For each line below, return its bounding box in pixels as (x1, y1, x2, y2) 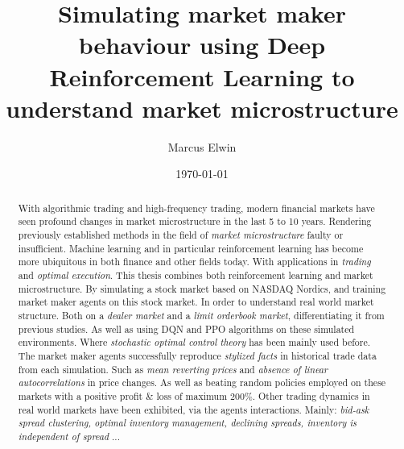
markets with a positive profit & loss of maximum (18, 389, 228, 402)
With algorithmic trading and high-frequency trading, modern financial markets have (18, 201, 375, 214)
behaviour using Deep (78, 28, 326, 61)
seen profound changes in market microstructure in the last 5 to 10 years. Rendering (18, 214, 372, 228)
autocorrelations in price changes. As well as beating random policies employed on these (18, 376, 386, 389)
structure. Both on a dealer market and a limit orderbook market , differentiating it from (18, 308, 385, 322)
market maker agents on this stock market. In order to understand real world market (18, 295, 374, 309)
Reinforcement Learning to (49, 60, 355, 93)
